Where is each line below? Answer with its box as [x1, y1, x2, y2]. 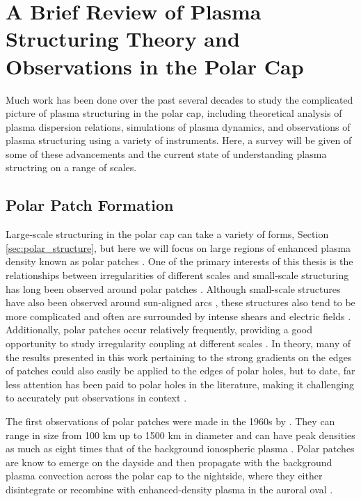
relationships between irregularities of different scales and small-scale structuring [6, 268, 349, 283]
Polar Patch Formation [6, 194, 174, 216]
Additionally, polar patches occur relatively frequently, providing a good [6, 322, 312, 337]
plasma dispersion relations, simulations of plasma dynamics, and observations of [6, 119, 351, 134]
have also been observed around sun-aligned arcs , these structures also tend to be [6, 295, 355, 310]
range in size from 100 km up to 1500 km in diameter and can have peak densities [6, 427, 355, 442]
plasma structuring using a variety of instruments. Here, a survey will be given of [6, 133, 352, 148]
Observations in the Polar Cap [6, 51, 304, 80]
